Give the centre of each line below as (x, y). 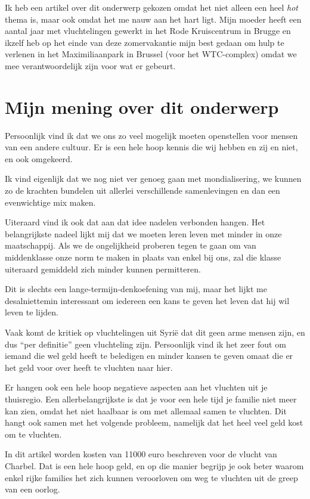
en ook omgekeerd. (39, 158)
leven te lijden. (32, 312)
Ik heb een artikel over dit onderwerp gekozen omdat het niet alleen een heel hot (151, 7)
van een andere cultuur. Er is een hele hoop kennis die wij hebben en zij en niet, (151, 147)
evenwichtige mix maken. (50, 202)
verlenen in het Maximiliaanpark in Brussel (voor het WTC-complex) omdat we (151, 54)
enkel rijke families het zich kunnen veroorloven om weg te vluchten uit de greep (151, 477)
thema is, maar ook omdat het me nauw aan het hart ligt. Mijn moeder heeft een (153, 19)
